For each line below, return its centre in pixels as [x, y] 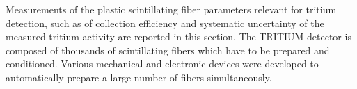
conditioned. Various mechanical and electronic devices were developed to [162, 64]
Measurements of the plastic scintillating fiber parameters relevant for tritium [171, 9]
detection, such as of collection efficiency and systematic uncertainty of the [165, 23]
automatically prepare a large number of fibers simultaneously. [139, 77]
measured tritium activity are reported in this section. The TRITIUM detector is [178, 37]
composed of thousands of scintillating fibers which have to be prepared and [168, 50]
